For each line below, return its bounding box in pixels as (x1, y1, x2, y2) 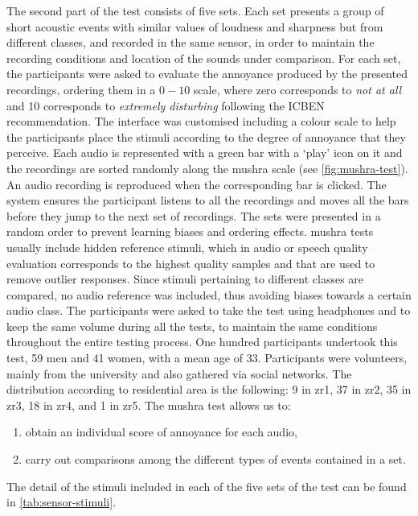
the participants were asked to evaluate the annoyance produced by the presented (6, 65, 408, 82)
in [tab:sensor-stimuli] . (6, 493, 117, 510)
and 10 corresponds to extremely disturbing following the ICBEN (6, 97, 325, 114)
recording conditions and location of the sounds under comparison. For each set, (6, 49, 401, 66)
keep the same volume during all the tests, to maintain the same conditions (6, 317, 378, 334)
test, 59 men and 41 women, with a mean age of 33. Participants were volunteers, (6, 349, 408, 366)
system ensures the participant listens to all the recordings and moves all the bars (6, 192, 409, 208)
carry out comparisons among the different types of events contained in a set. (25, 451, 406, 468)
